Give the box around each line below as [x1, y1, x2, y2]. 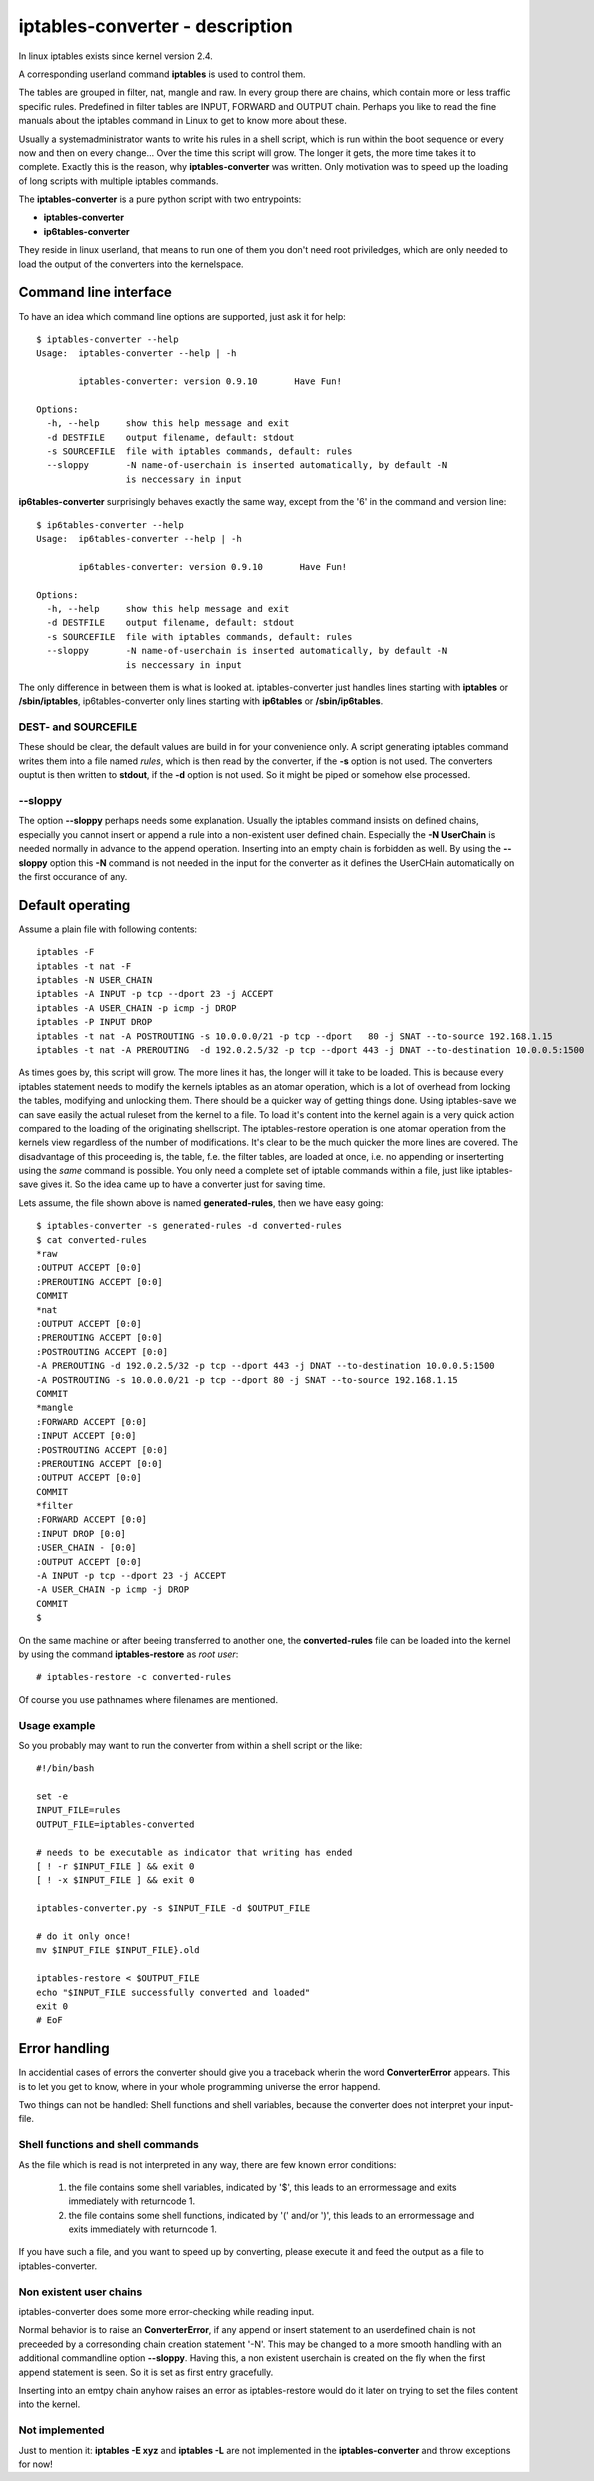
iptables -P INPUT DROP [36, 1016, 153, 1028]
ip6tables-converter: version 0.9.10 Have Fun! [78, 561, 348, 572]
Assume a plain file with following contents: [18, 923, 198, 935]
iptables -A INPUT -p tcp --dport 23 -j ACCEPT [36, 988, 274, 1000]
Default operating [18, 896, 131, 914]
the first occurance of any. [18, 870, 128, 882]
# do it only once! [36, 1930, 132, 1942]
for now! [18, 2458, 54, 2470]
